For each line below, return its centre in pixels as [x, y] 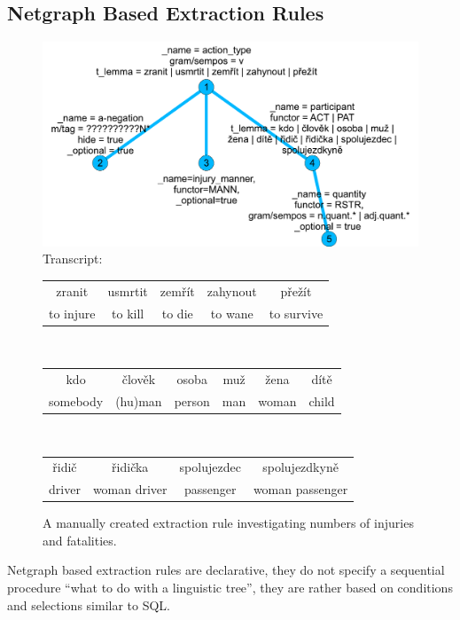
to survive [296, 313]
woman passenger [300, 489]
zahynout [232, 290]
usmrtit [128, 290]
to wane [232, 313]
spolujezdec [210, 467]
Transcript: [73, 259]
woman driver [130, 489]
